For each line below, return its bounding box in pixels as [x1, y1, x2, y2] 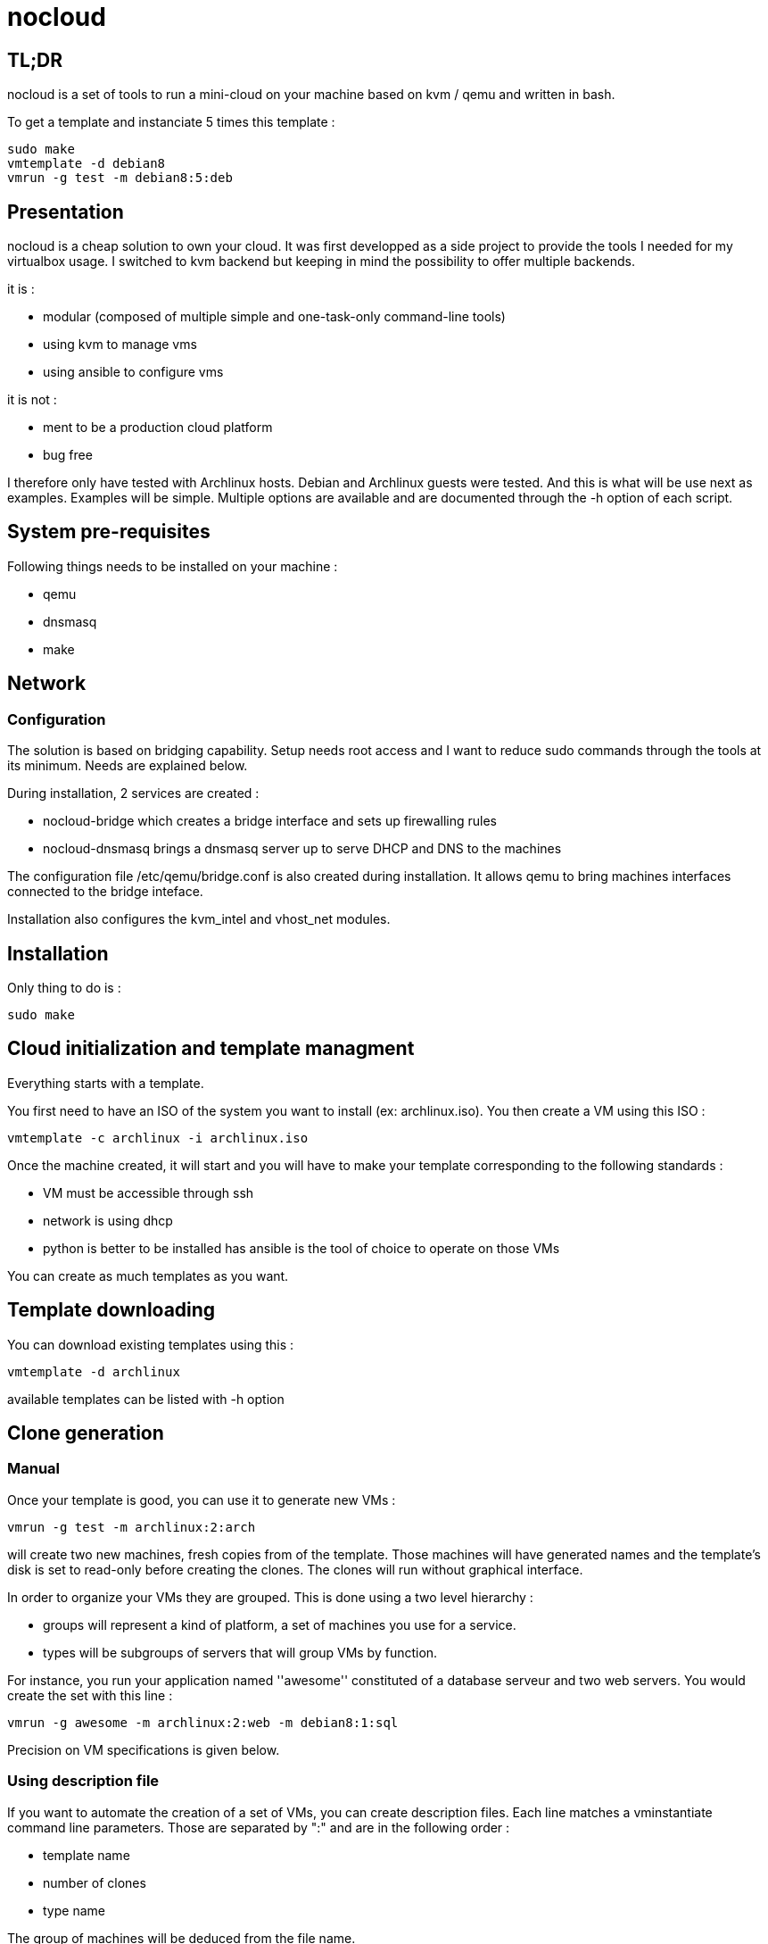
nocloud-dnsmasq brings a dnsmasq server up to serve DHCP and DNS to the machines [43, 841, 562, 857]
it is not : [7, 392, 57, 408]
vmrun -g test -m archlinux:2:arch [7, 1519, 256, 1534]
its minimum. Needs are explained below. [7, 758, 248, 774]
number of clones [43, 1874, 146, 1890]
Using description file [7, 1772, 160, 1790]
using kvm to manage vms [43, 336, 197, 353]
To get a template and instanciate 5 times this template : [7, 114, 335, 130]
